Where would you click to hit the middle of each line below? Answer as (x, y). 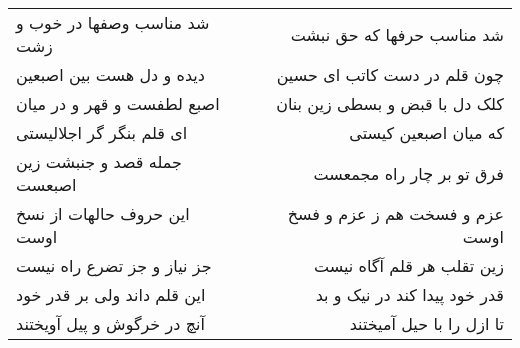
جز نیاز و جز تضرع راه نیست (114, 265)
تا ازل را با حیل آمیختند (426, 323)
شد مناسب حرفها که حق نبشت (397, 34)
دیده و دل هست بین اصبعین (110, 74)
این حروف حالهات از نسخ (103, 213)
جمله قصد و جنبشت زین (99, 161)
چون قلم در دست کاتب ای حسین (390, 74)
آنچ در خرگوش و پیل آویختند (110, 323)
